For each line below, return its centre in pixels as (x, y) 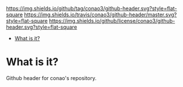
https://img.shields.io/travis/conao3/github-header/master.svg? (101, 15)
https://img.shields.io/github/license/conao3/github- (112, 21)
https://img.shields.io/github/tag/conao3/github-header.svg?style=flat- (91, 8)
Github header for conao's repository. (51, 78)
